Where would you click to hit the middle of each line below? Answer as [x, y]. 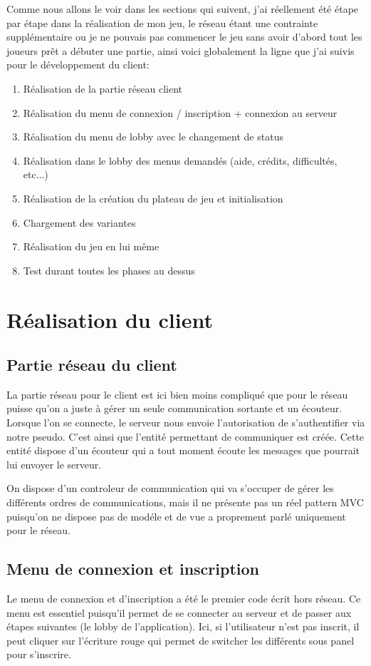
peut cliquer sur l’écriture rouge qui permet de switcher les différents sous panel [181, 640]
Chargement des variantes [79, 222]
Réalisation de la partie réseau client [103, 88]
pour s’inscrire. [39, 654]
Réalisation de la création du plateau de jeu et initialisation [153, 198]
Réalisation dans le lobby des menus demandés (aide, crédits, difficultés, [180, 160]
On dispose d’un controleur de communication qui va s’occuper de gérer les [170, 488]
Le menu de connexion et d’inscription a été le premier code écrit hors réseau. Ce [184, 599]
